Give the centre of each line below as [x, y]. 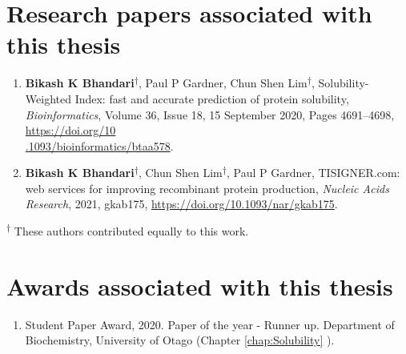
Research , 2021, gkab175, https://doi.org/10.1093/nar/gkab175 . [181, 204]
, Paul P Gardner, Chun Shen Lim [223, 83]
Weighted [48, 98]
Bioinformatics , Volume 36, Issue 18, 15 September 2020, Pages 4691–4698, [210, 114]
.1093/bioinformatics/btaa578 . [99, 145]
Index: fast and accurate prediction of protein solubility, [212, 98]
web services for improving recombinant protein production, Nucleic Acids [207, 188]
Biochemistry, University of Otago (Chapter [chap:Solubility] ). [180, 340]
